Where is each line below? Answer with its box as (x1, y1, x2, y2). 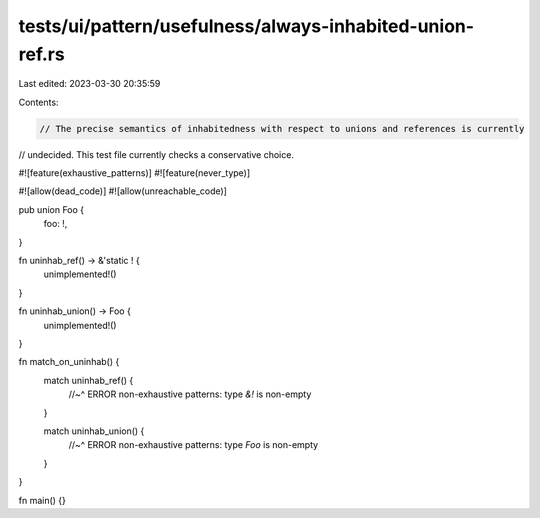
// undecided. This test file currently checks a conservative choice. (18, 148, 295, 160)
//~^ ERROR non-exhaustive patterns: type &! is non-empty (68, 388, 312, 400)
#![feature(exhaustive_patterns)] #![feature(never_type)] (18, 167, 251, 179)
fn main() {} (18, 494, 67, 506)
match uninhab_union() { (43, 425, 145, 437)
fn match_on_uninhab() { (18, 356, 120, 368)
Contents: (18, 96, 59, 108)
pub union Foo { (18, 203, 85, 215)
